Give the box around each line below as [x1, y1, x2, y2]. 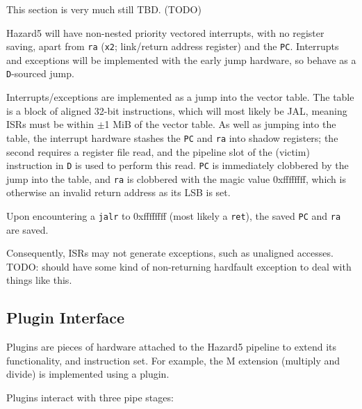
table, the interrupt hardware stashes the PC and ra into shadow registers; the [6, 130, 338, 145]
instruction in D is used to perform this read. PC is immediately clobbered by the [6, 158, 349, 173]
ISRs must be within [6, 117, 94, 131]
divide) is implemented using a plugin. [6, 367, 170, 381]
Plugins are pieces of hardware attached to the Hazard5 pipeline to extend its [6, 339, 337, 354]
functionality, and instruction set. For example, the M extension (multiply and [6, 353, 340, 367]
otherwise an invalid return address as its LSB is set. [6, 185, 231, 200]
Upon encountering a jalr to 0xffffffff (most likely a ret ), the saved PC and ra [6, 209, 341, 223]
